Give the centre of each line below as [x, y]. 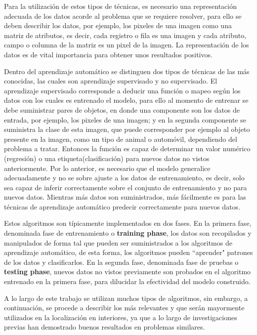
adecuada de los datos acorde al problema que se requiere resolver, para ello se [123, 16]
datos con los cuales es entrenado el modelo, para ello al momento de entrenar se [126, 100]
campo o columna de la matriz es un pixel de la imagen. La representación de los [127, 45]
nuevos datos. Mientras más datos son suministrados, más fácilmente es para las [125, 197]
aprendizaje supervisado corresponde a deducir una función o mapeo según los [122, 90]
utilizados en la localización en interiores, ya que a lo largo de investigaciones [121, 317]
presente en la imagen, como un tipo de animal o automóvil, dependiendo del [121, 139]
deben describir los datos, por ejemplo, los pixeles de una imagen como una [118, 25]
